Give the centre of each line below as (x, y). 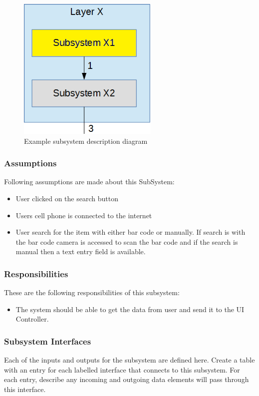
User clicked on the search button (67, 198)
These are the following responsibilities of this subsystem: (92, 292)
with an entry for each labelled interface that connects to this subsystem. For (122, 369)
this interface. (25, 389)
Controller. (32, 319)
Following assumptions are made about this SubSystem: (89, 182)
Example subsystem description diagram (86, 141)
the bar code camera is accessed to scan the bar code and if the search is (127, 241)
